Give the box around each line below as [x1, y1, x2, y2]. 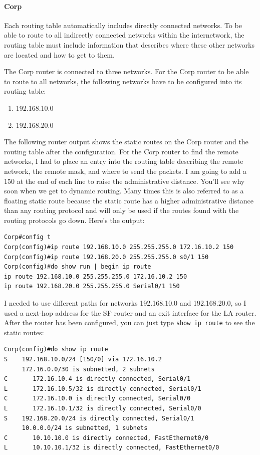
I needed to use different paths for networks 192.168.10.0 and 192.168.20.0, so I [4, 298, 246, 308]
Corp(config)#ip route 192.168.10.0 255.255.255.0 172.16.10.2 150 [4, 244, 234, 251]
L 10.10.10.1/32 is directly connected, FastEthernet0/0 [4, 444, 219, 451]
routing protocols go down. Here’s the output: [4, 214, 145, 225]
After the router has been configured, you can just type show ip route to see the [4, 317, 255, 328]
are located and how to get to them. [4, 49, 115, 60]
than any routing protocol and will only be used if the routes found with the [4, 205, 239, 215]
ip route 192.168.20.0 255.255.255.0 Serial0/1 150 [4, 283, 180, 290]
